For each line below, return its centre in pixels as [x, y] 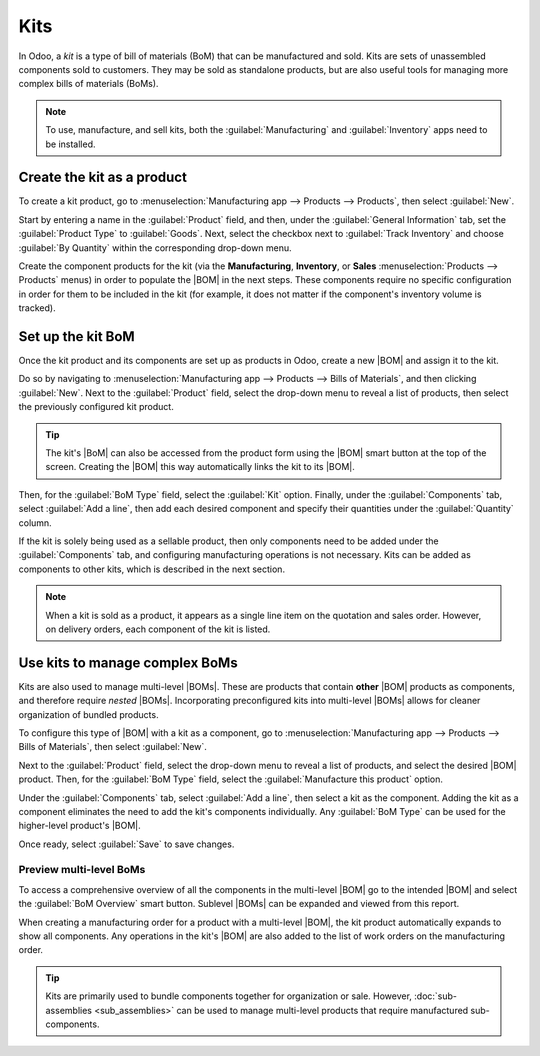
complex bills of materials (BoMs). [88, 84]
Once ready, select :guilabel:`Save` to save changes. [126, 844]
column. [35, 522]
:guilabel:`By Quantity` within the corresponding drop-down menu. [155, 247]
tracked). [37, 308]
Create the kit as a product [102, 177]
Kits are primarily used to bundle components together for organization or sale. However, [228, 996]
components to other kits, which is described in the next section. [151, 569]
